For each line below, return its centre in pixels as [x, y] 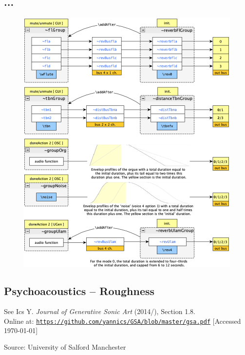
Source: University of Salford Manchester [65, 346]
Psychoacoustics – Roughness [79, 291]
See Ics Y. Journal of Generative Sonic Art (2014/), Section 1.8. [100, 311]
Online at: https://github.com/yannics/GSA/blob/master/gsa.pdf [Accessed [122, 321]
